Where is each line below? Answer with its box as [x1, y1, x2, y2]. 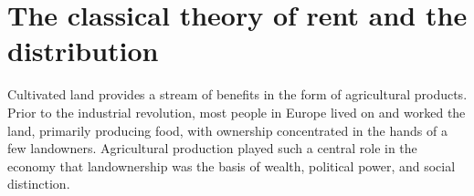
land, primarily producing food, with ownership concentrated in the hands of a [7, 120, 448, 139]
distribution [7, 32, 159, 69]
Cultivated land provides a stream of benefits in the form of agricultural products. [7, 85, 468, 104]
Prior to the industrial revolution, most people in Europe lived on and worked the [7, 102, 466, 121]
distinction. [7, 174, 70, 193]
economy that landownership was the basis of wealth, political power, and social [7, 156, 456, 175]
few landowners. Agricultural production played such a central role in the [7, 139, 417, 158]
